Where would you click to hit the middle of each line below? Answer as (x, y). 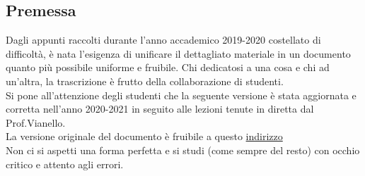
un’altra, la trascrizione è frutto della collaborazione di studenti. (145, 81)
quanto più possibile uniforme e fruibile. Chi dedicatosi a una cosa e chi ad (168, 67)
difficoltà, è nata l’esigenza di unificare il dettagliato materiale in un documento (178, 53)
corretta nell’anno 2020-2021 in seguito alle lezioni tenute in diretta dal (160, 109)
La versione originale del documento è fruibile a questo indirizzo (144, 136)
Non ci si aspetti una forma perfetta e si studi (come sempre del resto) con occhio (183, 150)
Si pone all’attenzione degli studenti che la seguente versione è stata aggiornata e (181, 95)
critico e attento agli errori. (65, 164)
